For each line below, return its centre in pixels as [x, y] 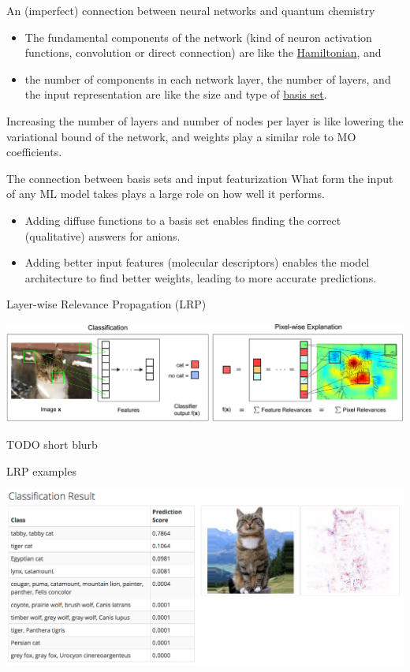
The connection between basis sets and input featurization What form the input [200, 178]
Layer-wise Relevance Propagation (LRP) [106, 304]
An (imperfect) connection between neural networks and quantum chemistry [191, 10]
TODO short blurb [52, 444]
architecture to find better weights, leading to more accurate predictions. [201, 277]
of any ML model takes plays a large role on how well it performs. [166, 194]
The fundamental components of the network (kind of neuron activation [198, 37]
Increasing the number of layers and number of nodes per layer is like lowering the [205, 120]
